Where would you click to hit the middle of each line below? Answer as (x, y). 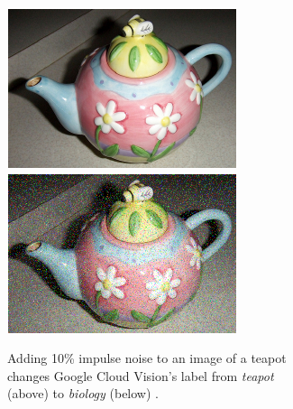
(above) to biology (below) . (83, 393)
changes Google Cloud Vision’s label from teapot (141, 375)
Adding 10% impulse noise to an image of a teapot (147, 358)
